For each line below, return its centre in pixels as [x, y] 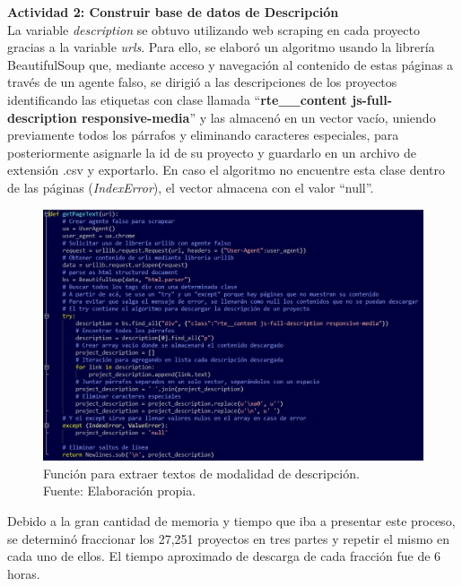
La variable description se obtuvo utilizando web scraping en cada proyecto [214, 29]
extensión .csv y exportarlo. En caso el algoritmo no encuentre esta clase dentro [227, 170]
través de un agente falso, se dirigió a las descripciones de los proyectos [202, 82]
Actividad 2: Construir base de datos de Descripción [173, 12]
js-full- [372, 99]
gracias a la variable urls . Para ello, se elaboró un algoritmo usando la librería [221, 47]
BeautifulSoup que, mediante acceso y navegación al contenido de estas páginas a [231, 64]
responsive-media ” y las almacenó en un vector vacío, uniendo [258, 117]
